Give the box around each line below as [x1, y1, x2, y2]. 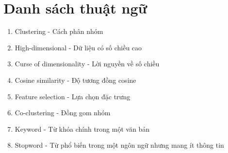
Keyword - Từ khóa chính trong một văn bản [15, 123, 150, 134]
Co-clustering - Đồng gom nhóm [15, 107, 111, 118]
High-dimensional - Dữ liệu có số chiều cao [15, 42, 142, 52]
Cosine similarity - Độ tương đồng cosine [15, 75, 136, 85]
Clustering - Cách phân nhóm [15, 26, 103, 36]
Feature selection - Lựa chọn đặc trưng [15, 91, 130, 101]
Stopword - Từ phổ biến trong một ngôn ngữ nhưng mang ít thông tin [15, 140, 224, 150]
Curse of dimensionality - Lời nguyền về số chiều [15, 59, 160, 69]
